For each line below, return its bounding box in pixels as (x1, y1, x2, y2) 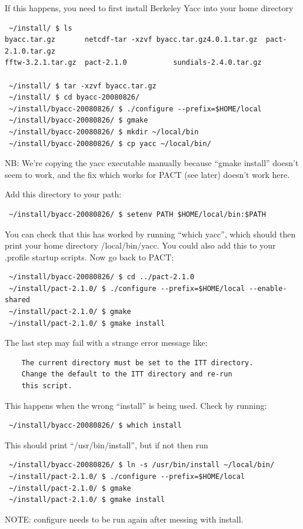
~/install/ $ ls (9, 24, 72, 32)
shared (5, 296, 30, 305)
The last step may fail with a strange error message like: (5, 336, 208, 349)
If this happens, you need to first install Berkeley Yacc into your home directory (5, 2, 294, 14)
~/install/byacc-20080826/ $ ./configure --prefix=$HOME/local (9, 104, 262, 113)
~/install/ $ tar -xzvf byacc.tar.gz (9, 81, 157, 90)
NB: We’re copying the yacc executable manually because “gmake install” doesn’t (5, 157, 299, 169)
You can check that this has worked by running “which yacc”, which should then (5, 227, 296, 240)
